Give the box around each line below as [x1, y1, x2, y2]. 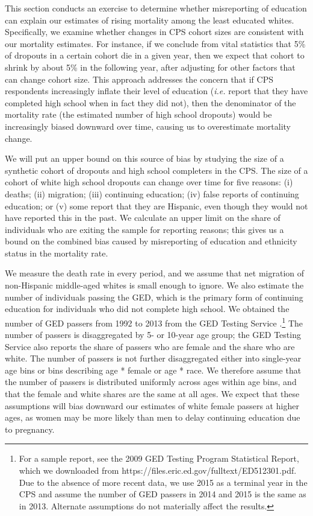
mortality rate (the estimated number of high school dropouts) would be [5, 108, 272, 121]
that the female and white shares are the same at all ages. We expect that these [5, 387, 300, 400]
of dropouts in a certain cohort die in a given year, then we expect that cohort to [5, 49, 305, 62]
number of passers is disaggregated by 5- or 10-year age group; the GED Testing [5, 328, 301, 341]
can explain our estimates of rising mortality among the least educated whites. [5, 13, 294, 26]
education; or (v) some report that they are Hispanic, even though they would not [5, 199, 308, 212]
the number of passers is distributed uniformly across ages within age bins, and [5, 375, 297, 388]
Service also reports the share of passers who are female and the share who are [5, 340, 295, 352]
